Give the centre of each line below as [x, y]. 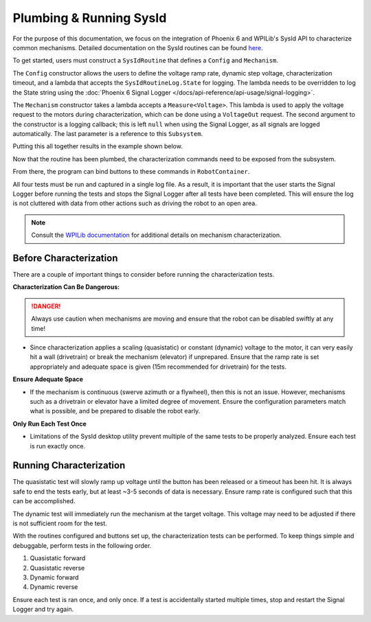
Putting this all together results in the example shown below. [98, 146]
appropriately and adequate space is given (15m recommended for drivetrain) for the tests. [158, 367]
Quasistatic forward [58, 558]
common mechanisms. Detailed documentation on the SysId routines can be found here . [138, 47]
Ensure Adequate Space [48, 379]
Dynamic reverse [54, 587]
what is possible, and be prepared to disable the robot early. [115, 411]
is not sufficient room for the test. [60, 523]
